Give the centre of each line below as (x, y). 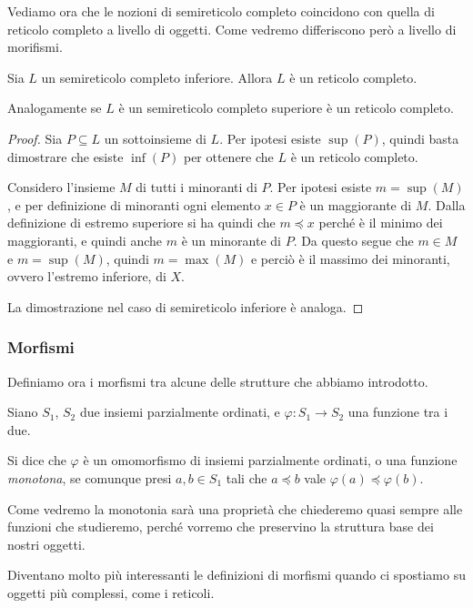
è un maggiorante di (356, 204)
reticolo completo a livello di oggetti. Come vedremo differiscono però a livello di (232, 29)
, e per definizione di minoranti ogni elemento (134, 204)
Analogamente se (55, 108)
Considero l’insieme (61, 187)
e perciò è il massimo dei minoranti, (350, 258)
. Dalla (447, 204)
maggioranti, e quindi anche (85, 240)
